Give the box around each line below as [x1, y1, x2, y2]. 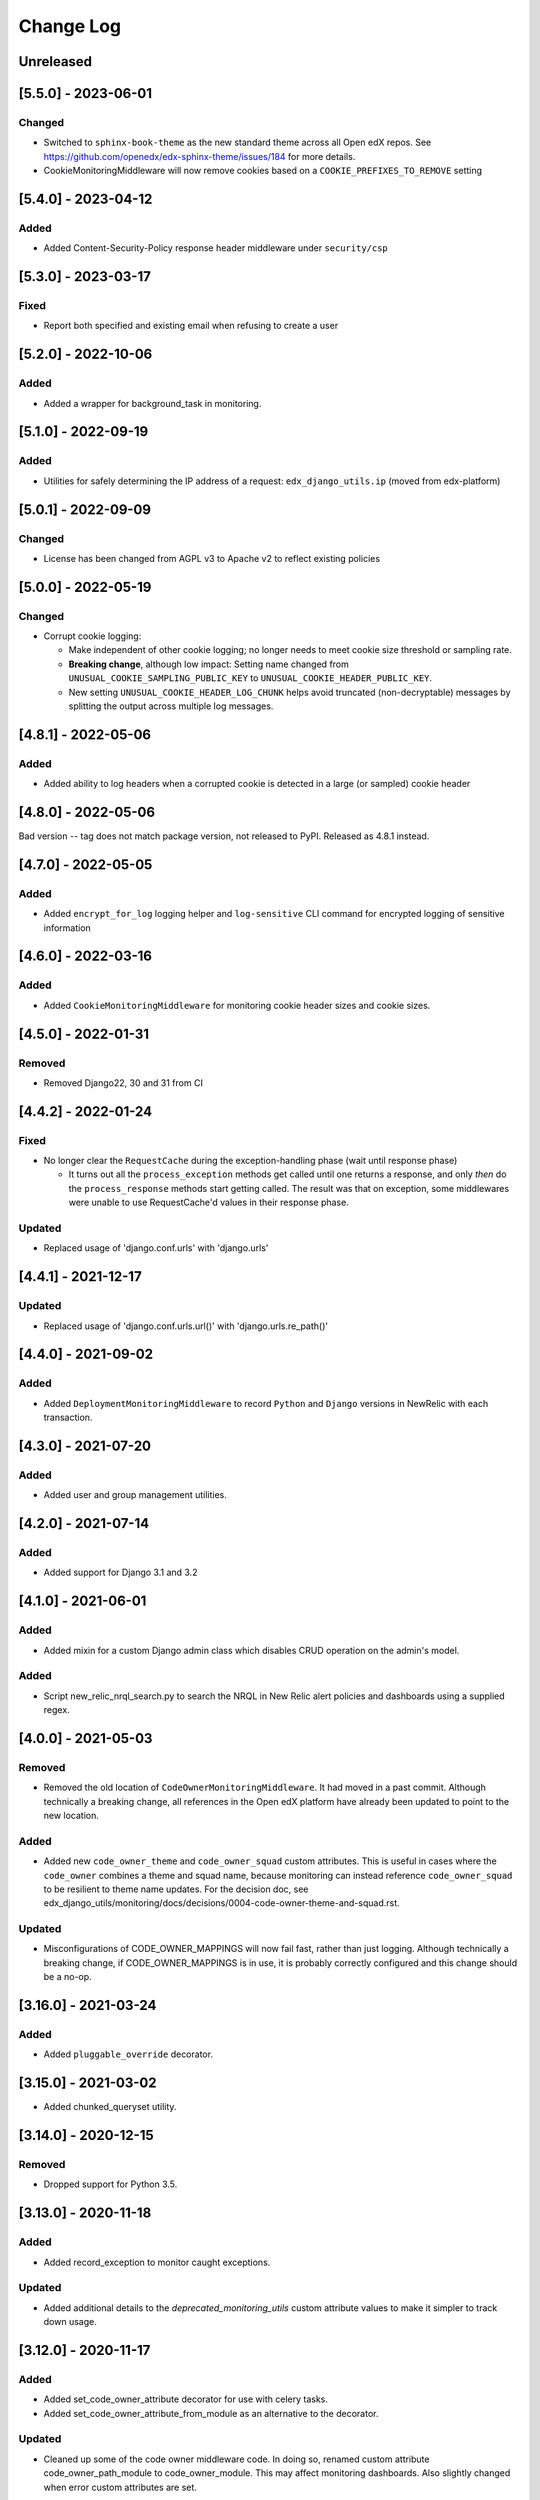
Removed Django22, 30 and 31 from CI [43, 1076, 204, 1089]
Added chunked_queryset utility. [43, 2101, 177, 2113]
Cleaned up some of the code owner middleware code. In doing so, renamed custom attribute [43, 2453, 430, 2465]
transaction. [43, 1411, 93, 1424]
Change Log [18, 15, 122, 37]
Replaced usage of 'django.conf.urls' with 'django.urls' [43, 1242, 269, 1254]
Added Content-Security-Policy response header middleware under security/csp [43, 242, 389, 254]
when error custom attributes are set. [43, 2481, 197, 2493]
